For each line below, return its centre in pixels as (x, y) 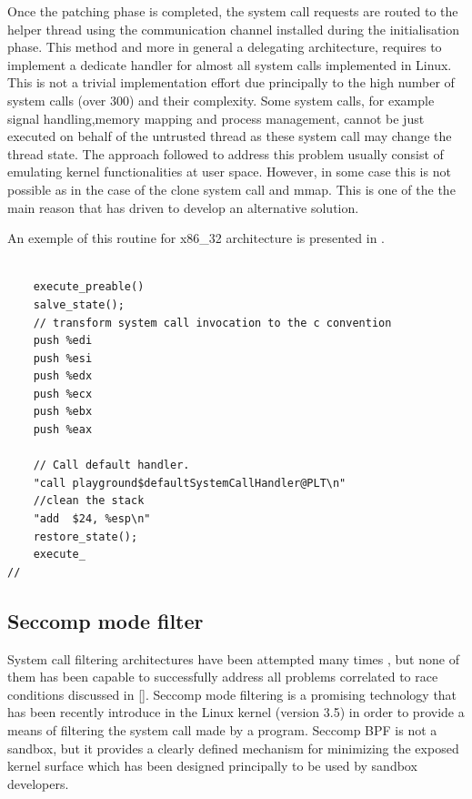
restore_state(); (85, 536)
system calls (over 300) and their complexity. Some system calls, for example (221, 100)
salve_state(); (79, 304)
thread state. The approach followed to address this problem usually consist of (226, 153)
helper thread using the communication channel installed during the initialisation (234, 29)
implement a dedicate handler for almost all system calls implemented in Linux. (230, 64)
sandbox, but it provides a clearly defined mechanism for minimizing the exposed (233, 748)
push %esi (63, 358)
